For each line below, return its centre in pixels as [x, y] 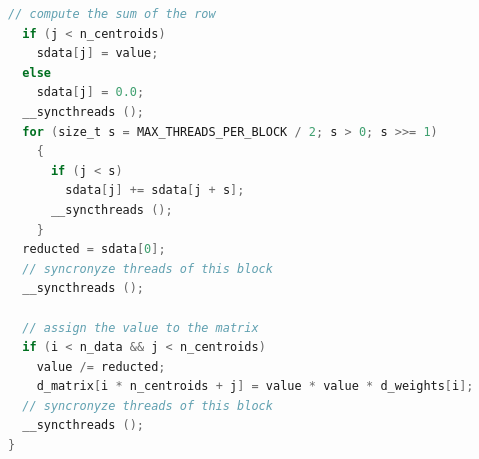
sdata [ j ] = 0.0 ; [90, 92]
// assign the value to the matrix [140, 327]
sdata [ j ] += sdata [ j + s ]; [155, 190]
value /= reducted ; [101, 366]
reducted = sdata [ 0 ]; [94, 249]
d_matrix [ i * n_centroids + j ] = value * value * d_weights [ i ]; [255, 386]
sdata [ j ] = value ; [97, 53]
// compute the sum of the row [112, 14]
